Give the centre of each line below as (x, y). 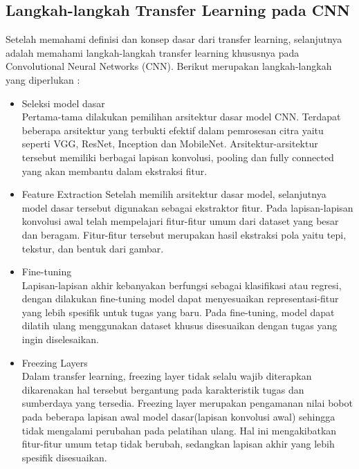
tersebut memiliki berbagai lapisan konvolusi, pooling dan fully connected (178, 157)
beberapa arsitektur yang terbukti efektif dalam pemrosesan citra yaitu (173, 130)
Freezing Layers (55, 362)
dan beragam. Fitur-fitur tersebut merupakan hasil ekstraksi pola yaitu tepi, (184, 234)
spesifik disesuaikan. (64, 457)
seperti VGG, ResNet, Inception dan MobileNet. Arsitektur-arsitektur (170, 144)
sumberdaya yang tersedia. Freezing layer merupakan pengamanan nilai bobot (187, 403)
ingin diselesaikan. (60, 339)
